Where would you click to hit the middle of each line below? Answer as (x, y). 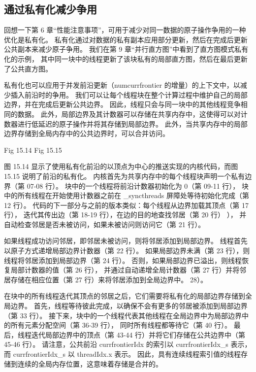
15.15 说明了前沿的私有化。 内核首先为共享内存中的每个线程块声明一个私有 (125, 176)
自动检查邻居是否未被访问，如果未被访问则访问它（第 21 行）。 (105, 224)
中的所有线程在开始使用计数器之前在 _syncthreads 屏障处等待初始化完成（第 (127, 195)
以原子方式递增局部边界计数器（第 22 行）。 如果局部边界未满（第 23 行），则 (127, 251)
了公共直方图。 (28, 68)
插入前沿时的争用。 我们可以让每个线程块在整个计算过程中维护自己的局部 (129, 94)
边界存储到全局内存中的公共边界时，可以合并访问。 (87, 133)
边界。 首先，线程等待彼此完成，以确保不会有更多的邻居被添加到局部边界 (129, 306)
